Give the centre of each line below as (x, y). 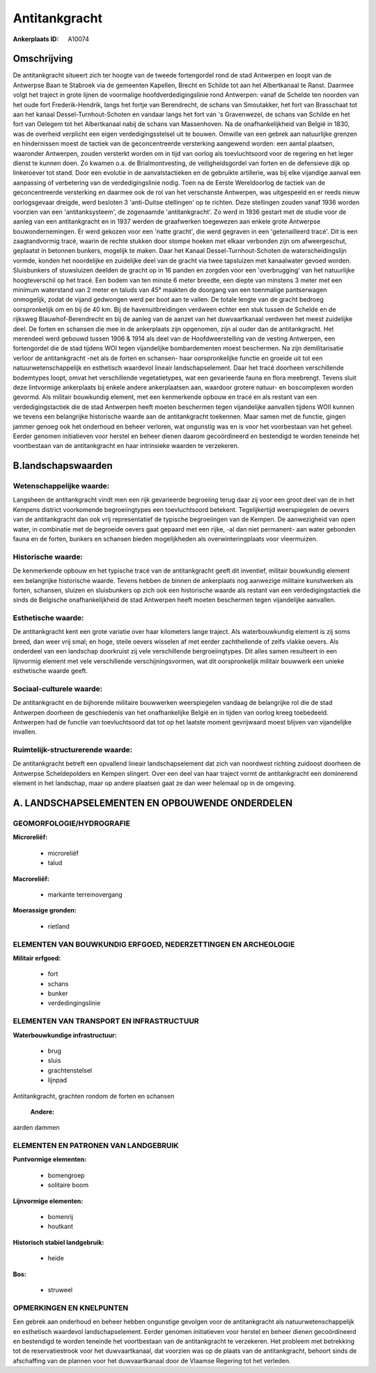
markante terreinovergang (85, 894)
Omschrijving (43, 59)
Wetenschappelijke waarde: (61, 486)
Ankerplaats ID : (36, 39)
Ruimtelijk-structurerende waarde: (72, 750)
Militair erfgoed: (37, 958)
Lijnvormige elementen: (48, 1201)
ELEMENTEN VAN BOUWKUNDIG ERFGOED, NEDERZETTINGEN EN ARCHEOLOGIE (154, 944)
